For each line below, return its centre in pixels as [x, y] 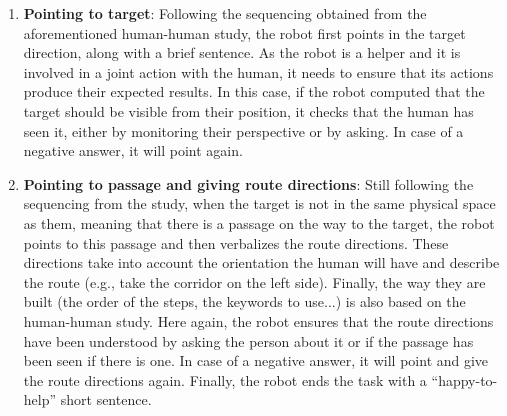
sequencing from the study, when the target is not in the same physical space [259, 203]
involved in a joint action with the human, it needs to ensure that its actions [258, 71]
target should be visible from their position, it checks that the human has [248, 110]
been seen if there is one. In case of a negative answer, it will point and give [256, 360]
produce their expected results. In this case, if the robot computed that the [254, 91]
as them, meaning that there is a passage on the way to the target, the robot [259, 222]
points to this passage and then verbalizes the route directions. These [236, 242]
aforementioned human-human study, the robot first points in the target [244, 32]
